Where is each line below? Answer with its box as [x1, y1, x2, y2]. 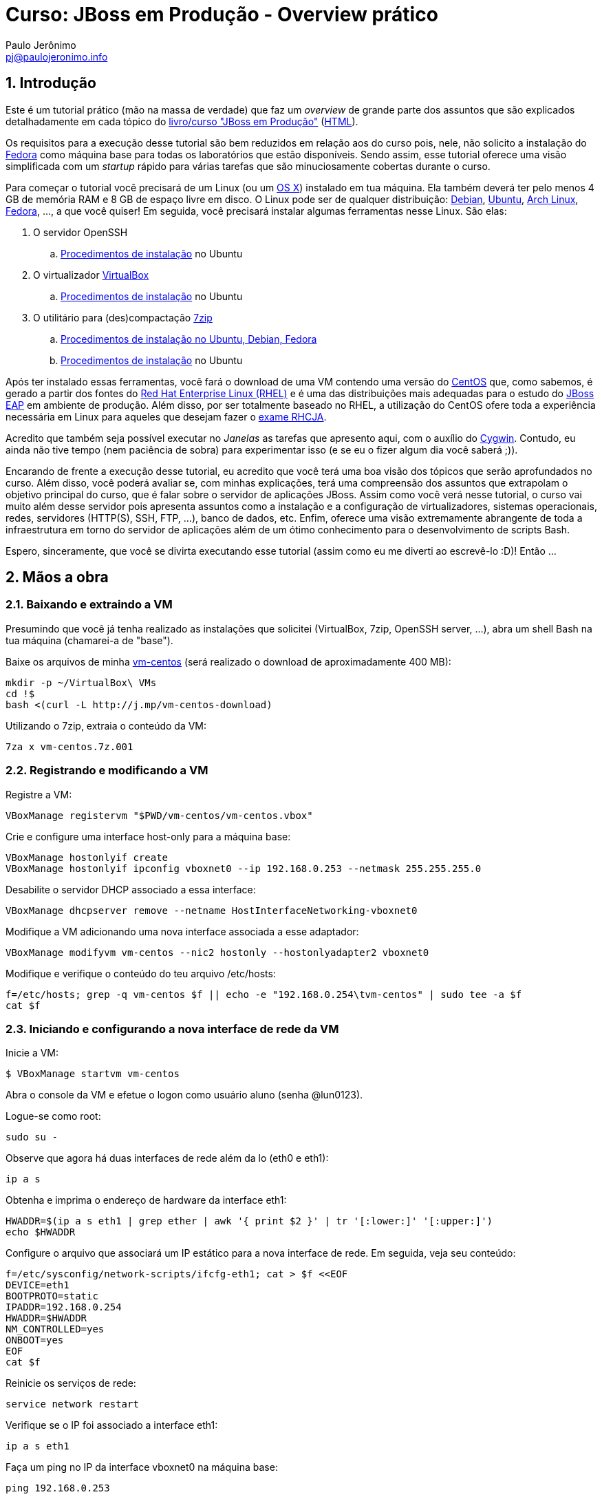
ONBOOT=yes [6, 1335, 64, 1346]
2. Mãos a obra [6, 568, 109, 586]
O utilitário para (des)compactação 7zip [33, 311, 213, 323]
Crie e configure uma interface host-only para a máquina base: [6, 830, 291, 842]
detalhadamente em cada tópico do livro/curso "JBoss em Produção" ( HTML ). [6, 115, 358, 127]
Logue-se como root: [6, 1110, 101, 1123]
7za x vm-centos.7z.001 [6, 741, 133, 752]
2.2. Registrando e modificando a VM [6, 763, 208, 778]
